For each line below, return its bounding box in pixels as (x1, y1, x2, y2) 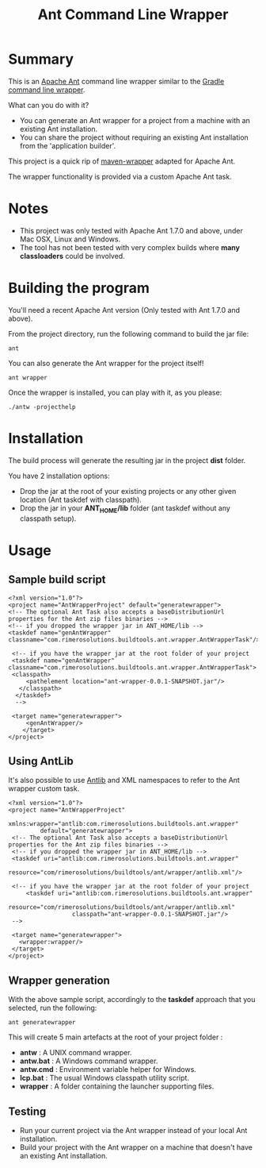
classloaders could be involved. (19, 251, 125, 260)
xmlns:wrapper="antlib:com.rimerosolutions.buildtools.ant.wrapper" (8, 820, 239, 828)
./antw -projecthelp (8, 403, 77, 411)
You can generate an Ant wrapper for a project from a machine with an (19, 115, 251, 125)
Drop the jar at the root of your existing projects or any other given (19, 486, 237, 495)
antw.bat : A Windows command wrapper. (19, 1056, 158, 1066)
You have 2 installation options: (8, 471, 110, 480)
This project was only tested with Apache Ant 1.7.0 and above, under (19, 226, 243, 235)
